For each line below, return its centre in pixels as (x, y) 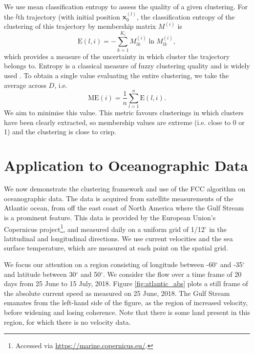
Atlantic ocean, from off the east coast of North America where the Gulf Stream (124, 208)
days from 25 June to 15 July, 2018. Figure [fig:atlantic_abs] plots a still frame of (126, 283)
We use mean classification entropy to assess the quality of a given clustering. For (126, 6)
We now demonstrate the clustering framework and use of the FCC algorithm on (125, 189)
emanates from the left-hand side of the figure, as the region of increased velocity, (126, 302)
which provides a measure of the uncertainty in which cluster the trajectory (117, 56)
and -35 (231, 264)
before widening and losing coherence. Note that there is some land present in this (127, 312)
